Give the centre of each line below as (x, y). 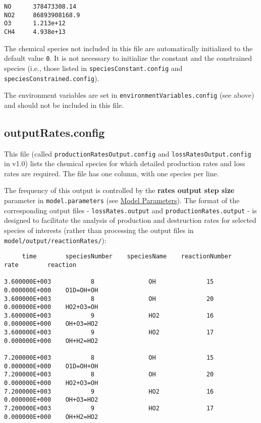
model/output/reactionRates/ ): (55, 240)
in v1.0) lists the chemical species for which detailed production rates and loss (125, 163)
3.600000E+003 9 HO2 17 (109, 333)
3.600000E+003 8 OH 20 (109, 299)
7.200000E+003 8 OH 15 (109, 358)
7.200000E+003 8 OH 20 (109, 375)
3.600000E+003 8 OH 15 (109, 282)
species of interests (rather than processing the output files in (99, 230)
